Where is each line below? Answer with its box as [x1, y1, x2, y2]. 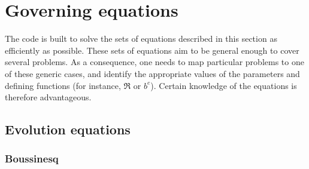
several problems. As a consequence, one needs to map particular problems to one [5, 56, 304, 68]
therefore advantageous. [5, 91, 92, 103]
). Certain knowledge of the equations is [150, 79, 297, 91]
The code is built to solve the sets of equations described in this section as [5, 32, 277, 45]
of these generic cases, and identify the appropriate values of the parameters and [5, 67, 300, 79]
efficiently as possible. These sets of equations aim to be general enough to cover [5, 44, 299, 56]
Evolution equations [5, 120, 131, 139]
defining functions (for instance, [5, 79, 121, 91]
